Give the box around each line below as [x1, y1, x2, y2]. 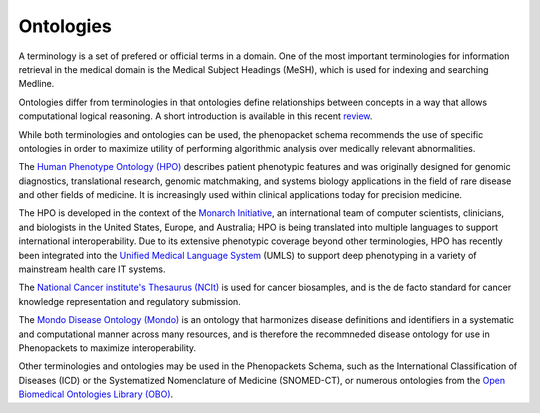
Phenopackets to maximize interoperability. [18, 341, 197, 354]
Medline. [18, 78, 55, 90]
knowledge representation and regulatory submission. [18, 295, 242, 307]
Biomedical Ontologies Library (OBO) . [18, 388, 174, 400]
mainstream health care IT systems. [18, 263, 166, 275]
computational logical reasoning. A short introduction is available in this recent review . [18, 110, 373, 122]
